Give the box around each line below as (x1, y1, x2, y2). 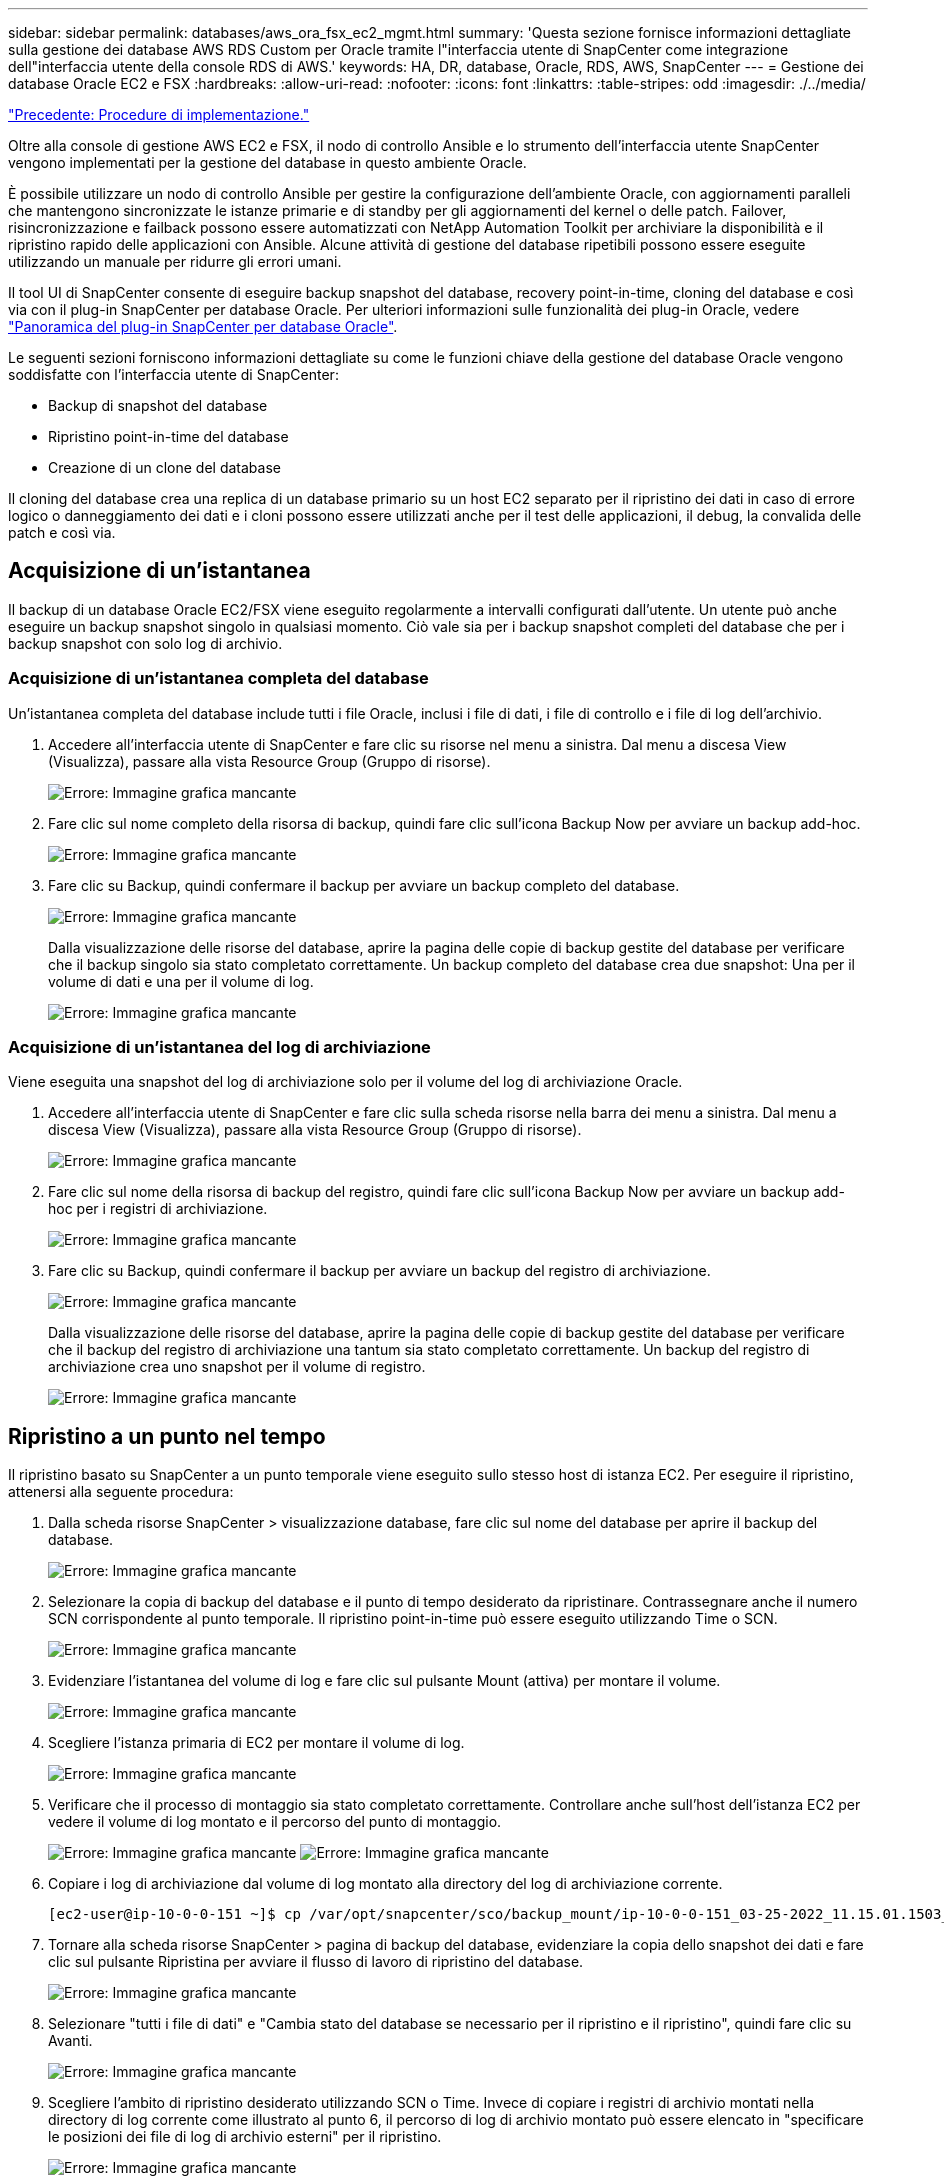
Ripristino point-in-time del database (48, 428, 289, 445)
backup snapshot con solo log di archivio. (8, 634, 283, 652)
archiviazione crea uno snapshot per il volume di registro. (48, 1358, 426, 1376)
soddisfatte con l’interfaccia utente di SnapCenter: (8, 366, 339, 383)
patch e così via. (8, 524, 116, 541)
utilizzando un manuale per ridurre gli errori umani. (8, 253, 342, 270)
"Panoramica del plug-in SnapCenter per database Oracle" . (8, 318, 398, 335)
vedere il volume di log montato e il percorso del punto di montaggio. (48, 1813, 502, 1831)
